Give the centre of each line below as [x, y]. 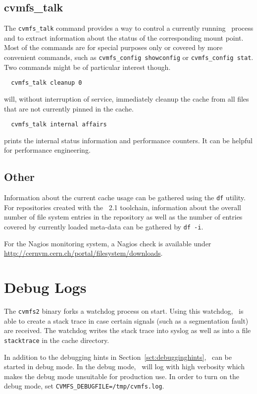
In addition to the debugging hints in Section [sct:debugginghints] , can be [118, 357]
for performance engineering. [47, 150]
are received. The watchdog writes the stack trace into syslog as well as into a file [128, 330]
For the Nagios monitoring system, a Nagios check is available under [108, 243]
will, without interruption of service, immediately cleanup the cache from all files [127, 98]
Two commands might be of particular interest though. [87, 67]
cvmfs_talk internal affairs [59, 125]
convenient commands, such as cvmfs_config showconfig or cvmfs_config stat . [129, 57]
